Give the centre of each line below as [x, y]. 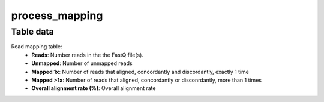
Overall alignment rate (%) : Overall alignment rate [94, 88]
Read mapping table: [37, 47]
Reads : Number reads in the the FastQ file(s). [88, 55]
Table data [32, 32]
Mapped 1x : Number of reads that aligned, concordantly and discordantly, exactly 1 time [140, 72]
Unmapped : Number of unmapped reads [82, 63]
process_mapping [57, 16]
